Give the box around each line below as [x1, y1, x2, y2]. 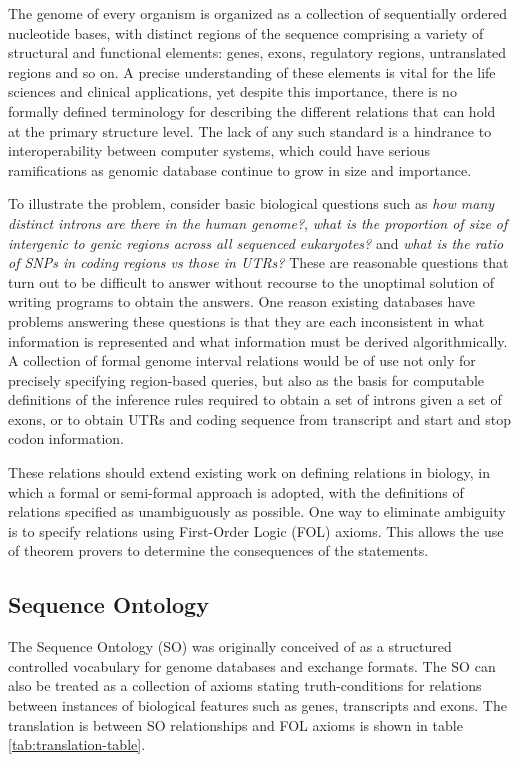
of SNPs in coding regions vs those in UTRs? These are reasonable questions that [8, 252, 509, 273]
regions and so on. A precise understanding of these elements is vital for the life [8, 61, 496, 82]
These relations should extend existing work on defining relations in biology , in [8, 462, 490, 483]
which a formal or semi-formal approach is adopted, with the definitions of [8, 481, 464, 502]
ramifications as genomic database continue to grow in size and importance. [8, 159, 472, 180]
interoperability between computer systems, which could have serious [8, 140, 431, 161]
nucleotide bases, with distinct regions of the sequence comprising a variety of [8, 22, 484, 43]
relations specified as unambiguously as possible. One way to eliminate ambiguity [8, 501, 506, 522]
